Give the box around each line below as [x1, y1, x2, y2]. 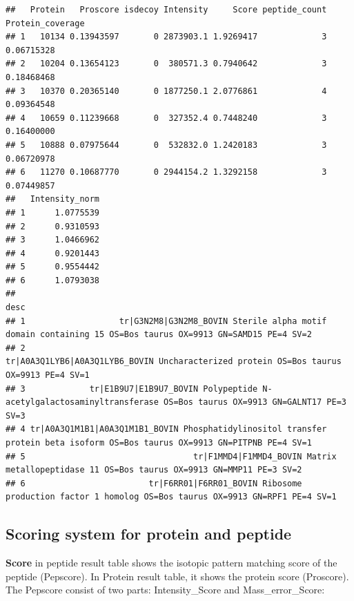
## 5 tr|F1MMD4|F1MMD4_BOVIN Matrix [6, 451, 337, 461]
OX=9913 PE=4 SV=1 [6, 370, 90, 381]
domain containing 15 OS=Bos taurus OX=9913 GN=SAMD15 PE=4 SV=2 [6, 330, 312, 340]
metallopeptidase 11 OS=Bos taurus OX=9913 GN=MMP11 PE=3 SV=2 [6, 465, 302, 475]
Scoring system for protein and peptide [6, 523, 292, 544]
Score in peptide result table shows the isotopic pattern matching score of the [6, 555, 337, 570]
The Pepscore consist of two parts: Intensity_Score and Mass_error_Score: [6, 582, 325, 597]
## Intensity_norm [6, 194, 100, 204]
